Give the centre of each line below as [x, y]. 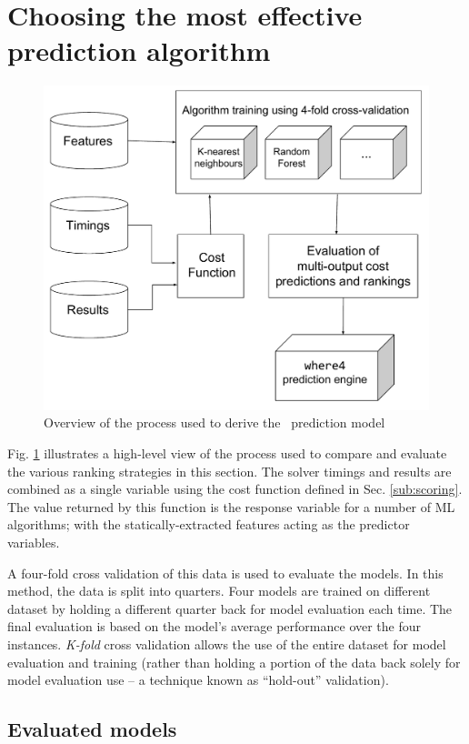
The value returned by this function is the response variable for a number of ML [231, 506]
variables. [34, 542]
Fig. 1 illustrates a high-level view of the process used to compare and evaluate [227, 453]
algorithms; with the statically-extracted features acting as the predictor [209, 524]
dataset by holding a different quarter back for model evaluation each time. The [230, 608]
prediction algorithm [139, 50]
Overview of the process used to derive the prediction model [215, 422]
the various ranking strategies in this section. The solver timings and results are [230, 471]
